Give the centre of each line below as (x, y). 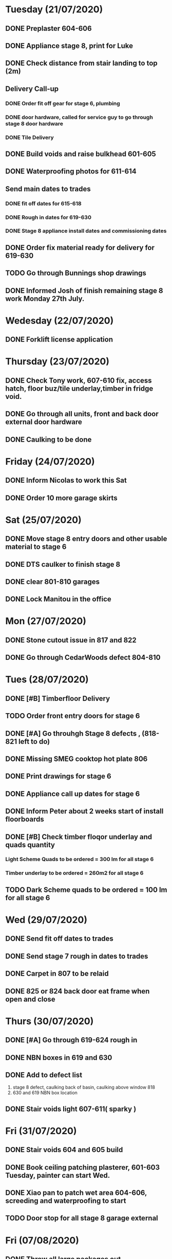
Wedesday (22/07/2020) (60, 321)
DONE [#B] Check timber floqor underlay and (79, 837)
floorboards (25, 819)
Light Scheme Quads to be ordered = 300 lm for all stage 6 (80, 860)
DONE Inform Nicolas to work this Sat (66, 480)
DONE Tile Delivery (30, 137)
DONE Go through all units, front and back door (82, 414)
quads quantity (30, 845)
